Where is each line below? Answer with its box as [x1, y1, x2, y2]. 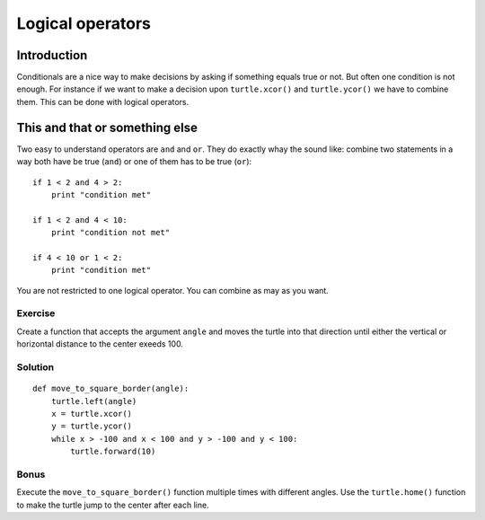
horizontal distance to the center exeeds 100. [16, 339, 184, 349]
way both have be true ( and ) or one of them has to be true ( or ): [16, 156, 252, 167]
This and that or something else [16, 119, 198, 135]
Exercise [16, 307, 56, 320]
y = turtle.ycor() [50, 421, 133, 431]
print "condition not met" [50, 227, 171, 238]
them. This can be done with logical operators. [16, 96, 190, 107]
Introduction [16, 48, 88, 63]
